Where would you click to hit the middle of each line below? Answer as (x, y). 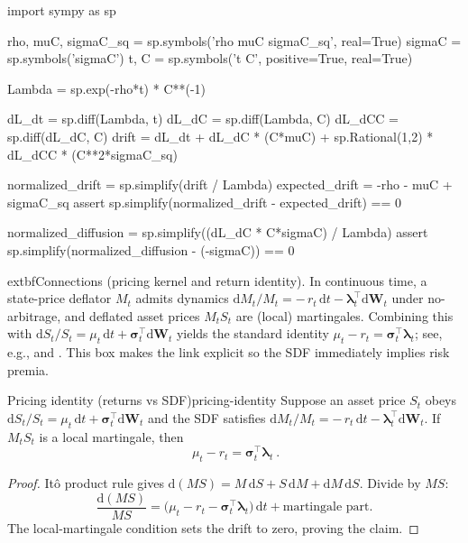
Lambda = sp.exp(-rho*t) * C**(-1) (107, 88)
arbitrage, (34, 315)
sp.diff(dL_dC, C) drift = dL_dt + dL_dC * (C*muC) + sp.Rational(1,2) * (220, 136)
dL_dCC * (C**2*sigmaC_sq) (92, 154)
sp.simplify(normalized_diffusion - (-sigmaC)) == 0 (151, 249)
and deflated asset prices (132, 315)
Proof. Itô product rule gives (86, 483)
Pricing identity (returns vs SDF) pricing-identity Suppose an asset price (206, 400)
